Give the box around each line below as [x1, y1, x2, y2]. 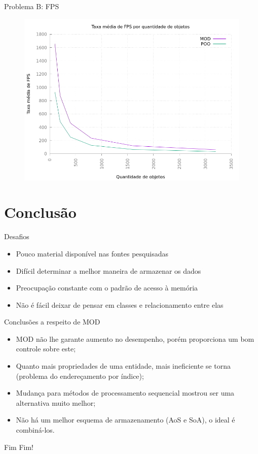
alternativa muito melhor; [16, 397, 96, 408]
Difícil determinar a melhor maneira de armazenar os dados [16, 265, 201, 276]
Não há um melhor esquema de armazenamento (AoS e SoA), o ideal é [16, 414, 235, 425]
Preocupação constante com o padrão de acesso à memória [16, 282, 198, 293]
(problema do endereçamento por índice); [16, 370, 144, 381]
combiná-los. [16, 425, 55, 435]
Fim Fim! [4, 441, 33, 452]
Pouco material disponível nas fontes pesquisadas [16, 248, 168, 258]
